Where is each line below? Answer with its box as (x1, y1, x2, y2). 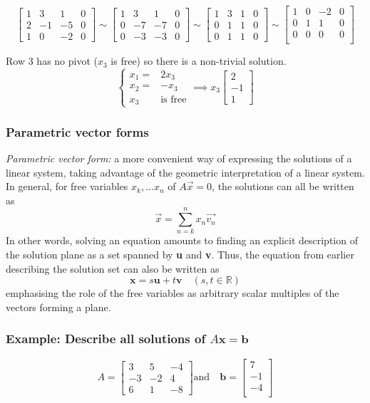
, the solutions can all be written (212, 179, 354, 194)
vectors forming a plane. (6, 299, 111, 314)
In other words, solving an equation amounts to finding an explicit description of (6, 233, 358, 248)
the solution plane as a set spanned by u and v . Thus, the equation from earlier (6, 247, 354, 261)
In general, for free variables (6, 179, 128, 194)
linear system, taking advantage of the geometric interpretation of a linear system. (6, 164, 365, 179)
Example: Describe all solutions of (6, 330, 206, 347)
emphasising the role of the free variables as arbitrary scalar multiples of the (6, 286, 339, 300)
